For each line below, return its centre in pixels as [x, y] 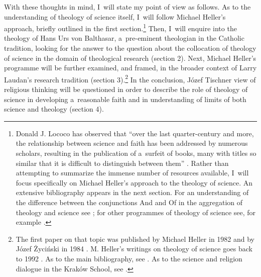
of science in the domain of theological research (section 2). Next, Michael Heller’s [130, 58]
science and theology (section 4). [54, 109]
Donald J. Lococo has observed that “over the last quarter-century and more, [135, 133]
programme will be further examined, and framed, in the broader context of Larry [130, 68]
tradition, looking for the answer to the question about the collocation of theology [130, 48]
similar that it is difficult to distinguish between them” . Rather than [122, 163]
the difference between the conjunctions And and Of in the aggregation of [129, 202]
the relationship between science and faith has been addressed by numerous [132, 143]
